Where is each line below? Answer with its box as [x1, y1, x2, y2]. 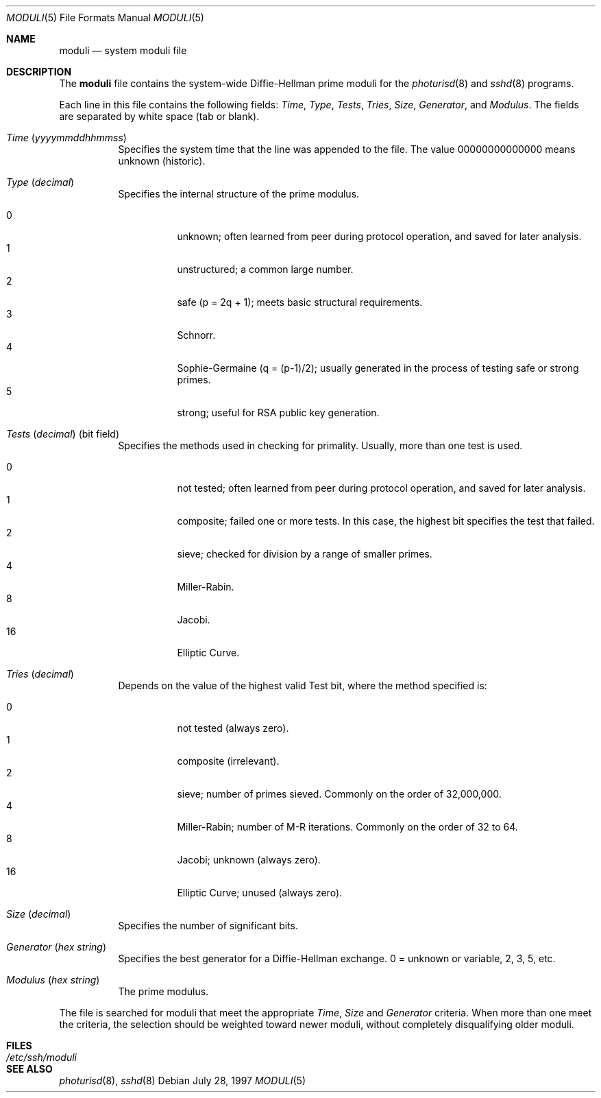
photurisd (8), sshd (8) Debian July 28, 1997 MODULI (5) [59, 1075, 306, 1086]
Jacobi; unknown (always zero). [177, 854, 321, 866]
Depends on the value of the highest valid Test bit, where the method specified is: [118, 680, 487, 691]
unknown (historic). [118, 155, 206, 167]
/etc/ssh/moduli [6, 1051, 77, 1063]
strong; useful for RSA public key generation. [177, 407, 380, 418]
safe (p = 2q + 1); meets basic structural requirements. [177, 296, 423, 308]
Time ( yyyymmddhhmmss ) [6, 132, 127, 143]
